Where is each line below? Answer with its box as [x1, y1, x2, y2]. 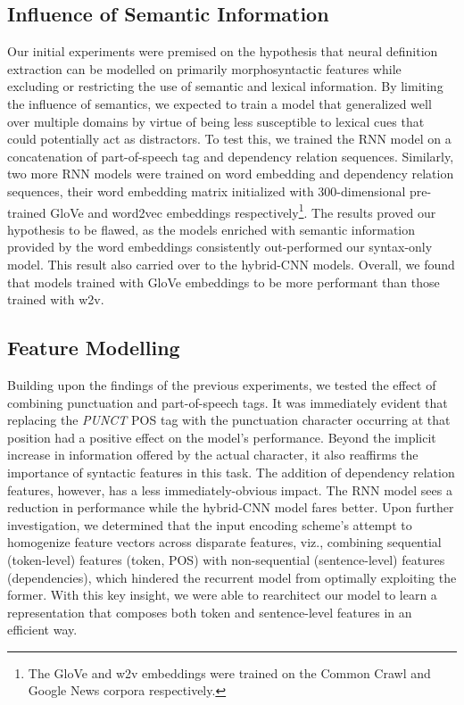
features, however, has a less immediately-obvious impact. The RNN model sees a [7, 480, 452, 499]
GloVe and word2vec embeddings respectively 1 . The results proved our [50, 200, 436, 221]
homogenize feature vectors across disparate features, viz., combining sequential [7, 533, 442, 552]
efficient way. [7, 620, 78, 639]
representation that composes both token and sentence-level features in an [7, 602, 412, 621]
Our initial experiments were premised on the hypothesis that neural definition [7, 42, 438, 61]
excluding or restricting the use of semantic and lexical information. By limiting [7, 77, 443, 95]
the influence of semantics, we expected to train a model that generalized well [7, 94, 432, 112]
